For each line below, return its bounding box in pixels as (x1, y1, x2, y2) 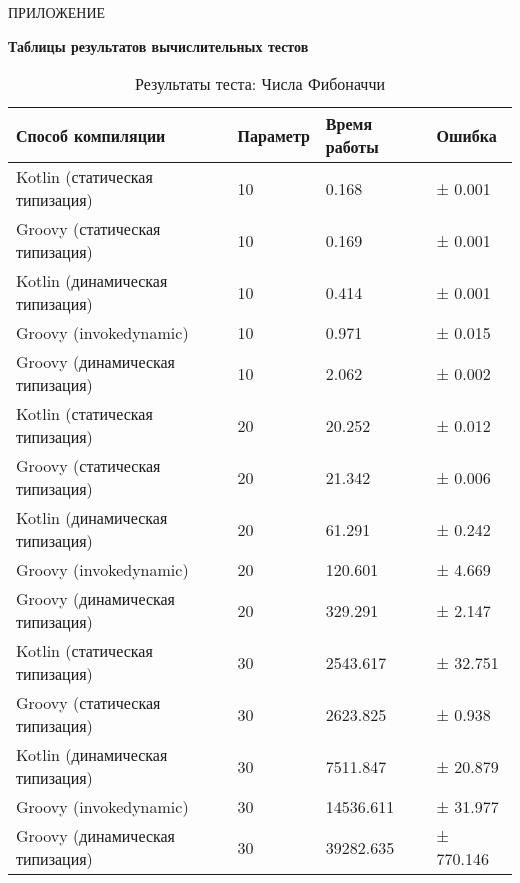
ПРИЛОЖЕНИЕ (8, 2, 106, 22)
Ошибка (436, 123, 497, 147)
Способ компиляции (16, 123, 166, 147)
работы (325, 135, 379, 159)
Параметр (237, 123, 310, 147)
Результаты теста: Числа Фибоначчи (134, 72, 386, 96)
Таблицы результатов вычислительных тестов (8, 35, 309, 56)
